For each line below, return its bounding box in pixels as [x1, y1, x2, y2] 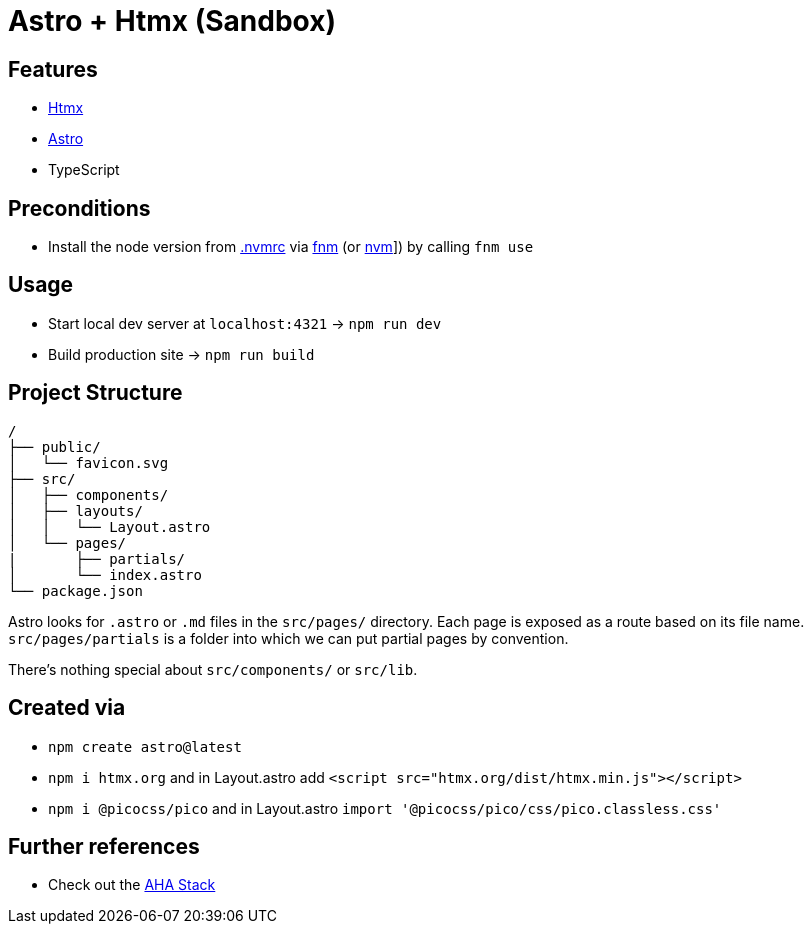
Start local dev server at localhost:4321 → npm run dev [48, 314, 442, 332]
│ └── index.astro [8, 566, 202, 583]
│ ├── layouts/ [8, 502, 143, 519]
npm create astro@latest [48, 738, 242, 755]
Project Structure [8, 380, 183, 406]
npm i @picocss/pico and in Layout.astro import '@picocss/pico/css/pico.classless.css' [48, 799, 722, 817]
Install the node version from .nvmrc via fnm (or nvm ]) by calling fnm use [48, 238, 534, 256]
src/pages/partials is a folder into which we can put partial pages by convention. [8, 629, 569, 647]
